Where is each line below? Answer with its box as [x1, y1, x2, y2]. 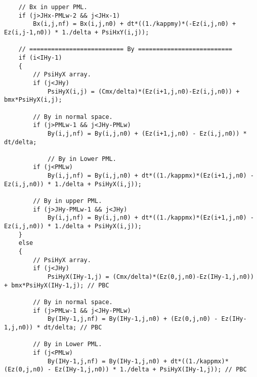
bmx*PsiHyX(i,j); [4, 96, 62, 104]
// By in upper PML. [33, 197, 102, 205]
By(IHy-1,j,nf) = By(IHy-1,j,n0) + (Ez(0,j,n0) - [47, 315, 218, 323]
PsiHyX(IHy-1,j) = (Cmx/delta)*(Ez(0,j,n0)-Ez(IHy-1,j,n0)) [47, 273, 254, 280]
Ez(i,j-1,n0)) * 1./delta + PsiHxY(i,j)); [4, 28, 149, 36]
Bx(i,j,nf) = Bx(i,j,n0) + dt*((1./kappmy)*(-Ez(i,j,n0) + [33, 20, 236, 28]
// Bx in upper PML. [18, 4, 88, 11]
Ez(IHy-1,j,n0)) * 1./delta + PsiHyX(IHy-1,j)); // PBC [55, 366, 247, 373]
